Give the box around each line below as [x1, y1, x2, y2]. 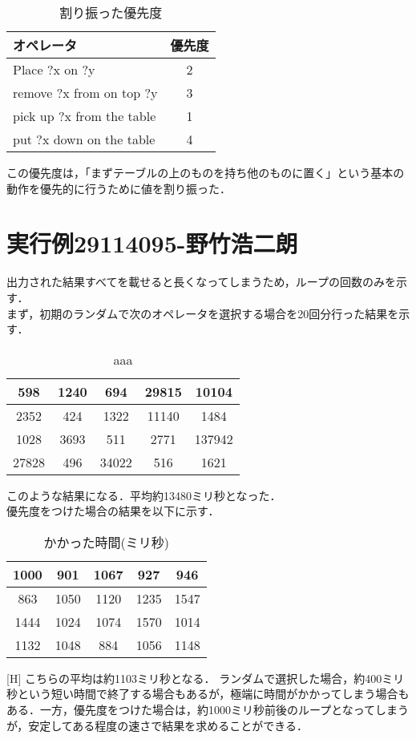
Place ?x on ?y [13, 60, 95, 79]
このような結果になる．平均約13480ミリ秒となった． [6, 487, 281, 503]
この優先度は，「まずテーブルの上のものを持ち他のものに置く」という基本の [6, 164, 405, 180]
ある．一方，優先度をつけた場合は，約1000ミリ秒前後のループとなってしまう [6, 701, 410, 718]
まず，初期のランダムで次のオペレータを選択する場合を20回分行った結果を [6, 305, 399, 321]
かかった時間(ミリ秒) [43, 532, 170, 551]
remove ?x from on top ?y [13, 83, 158, 102]
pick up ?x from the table [13, 107, 156, 125]
